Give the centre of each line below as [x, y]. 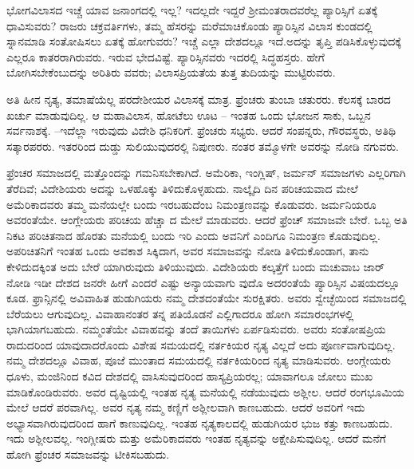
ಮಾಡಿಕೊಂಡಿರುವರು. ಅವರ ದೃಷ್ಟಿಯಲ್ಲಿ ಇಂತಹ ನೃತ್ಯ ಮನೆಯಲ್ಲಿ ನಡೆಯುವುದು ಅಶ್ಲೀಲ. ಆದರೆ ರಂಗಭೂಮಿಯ [205, 391]
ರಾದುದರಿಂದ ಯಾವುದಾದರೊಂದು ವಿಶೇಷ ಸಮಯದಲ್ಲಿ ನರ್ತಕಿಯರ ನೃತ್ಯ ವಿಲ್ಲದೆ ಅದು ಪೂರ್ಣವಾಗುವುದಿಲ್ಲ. [201, 344]
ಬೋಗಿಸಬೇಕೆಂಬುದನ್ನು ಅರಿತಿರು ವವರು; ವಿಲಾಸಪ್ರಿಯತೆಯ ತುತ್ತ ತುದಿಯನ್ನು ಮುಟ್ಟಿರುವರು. [171, 72]
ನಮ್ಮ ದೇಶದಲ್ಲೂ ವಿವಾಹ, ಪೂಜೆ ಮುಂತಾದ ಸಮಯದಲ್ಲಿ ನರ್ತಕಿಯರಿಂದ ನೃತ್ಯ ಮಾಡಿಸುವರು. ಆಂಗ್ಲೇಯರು [199, 360]
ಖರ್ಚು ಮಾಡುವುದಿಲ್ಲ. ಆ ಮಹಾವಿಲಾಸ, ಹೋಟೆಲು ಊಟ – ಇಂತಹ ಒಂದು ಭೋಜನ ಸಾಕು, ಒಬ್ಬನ [189, 114]
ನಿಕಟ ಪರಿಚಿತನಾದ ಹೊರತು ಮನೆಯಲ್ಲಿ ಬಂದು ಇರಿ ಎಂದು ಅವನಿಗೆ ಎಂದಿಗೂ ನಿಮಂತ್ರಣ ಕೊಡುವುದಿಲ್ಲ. [193, 235]
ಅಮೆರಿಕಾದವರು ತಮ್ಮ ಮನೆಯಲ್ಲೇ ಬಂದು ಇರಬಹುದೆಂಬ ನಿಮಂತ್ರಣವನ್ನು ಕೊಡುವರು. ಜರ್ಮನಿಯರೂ [191, 204]
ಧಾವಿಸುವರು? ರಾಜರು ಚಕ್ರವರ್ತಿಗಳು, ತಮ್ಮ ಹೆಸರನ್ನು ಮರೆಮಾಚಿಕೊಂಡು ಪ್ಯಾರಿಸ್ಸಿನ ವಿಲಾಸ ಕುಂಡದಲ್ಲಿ [189, 25]
